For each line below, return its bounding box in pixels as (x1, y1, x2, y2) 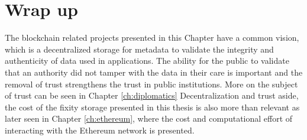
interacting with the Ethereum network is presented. (5, 123, 195, 136)
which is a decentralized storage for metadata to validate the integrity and (5, 43, 274, 55)
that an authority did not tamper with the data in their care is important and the (5, 66, 303, 78)
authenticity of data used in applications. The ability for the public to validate (5, 54, 289, 67)
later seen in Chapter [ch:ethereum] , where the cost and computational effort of (5, 112, 293, 125)
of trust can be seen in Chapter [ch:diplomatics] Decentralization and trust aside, (5, 89, 299, 102)
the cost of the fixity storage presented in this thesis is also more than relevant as (5, 100, 300, 113)
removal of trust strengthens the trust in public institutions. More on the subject (5, 77, 298, 90)
